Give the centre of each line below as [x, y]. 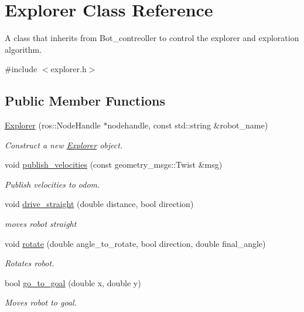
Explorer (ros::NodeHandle [53, 125]
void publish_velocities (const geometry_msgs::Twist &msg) [114, 165]
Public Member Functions [85, 101]
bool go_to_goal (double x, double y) [73, 282]
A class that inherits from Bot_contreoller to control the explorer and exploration [152, 38]
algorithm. [23, 49]
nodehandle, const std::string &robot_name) [188, 125]
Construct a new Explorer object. [64, 145]
